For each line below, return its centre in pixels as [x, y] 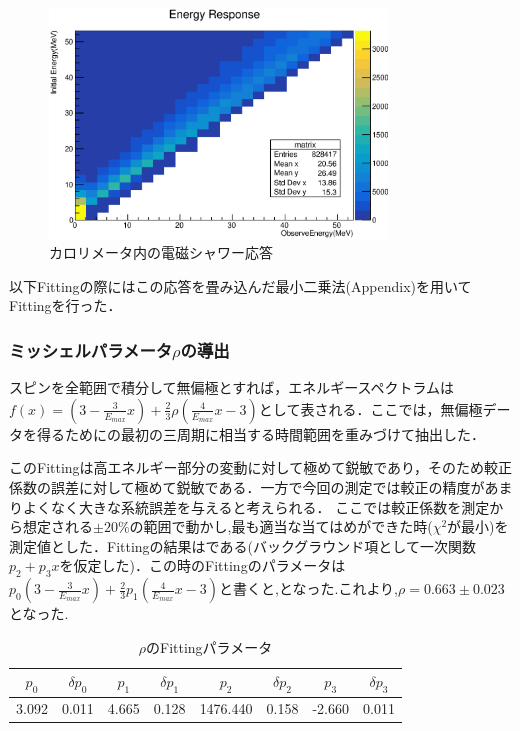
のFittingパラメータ [209, 646]
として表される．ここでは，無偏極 [370, 408]
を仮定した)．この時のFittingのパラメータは [202, 565]
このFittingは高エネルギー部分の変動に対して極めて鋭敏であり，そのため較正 [261, 467]
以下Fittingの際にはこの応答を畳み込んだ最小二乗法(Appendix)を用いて [240, 285]
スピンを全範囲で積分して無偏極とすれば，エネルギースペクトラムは [232, 387]
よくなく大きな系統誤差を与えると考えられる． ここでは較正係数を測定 [256, 506]
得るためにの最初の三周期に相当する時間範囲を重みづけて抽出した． [260, 433]
